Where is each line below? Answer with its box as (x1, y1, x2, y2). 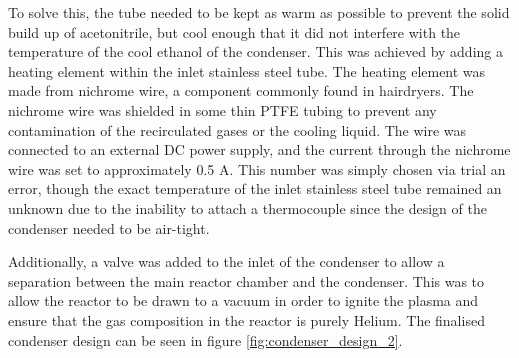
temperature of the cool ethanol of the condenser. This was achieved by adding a (8, 41, 503, 62)
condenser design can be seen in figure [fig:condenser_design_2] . (8, 329, 403, 350)
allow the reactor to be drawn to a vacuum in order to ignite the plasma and (8, 290, 479, 311)
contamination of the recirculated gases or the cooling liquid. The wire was (8, 119, 467, 140)
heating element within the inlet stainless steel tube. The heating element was (8, 60, 486, 81)
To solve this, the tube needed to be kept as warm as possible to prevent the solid (8, 2, 510, 22)
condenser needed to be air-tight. (8, 217, 210, 238)
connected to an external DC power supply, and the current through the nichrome (8, 139, 511, 160)
